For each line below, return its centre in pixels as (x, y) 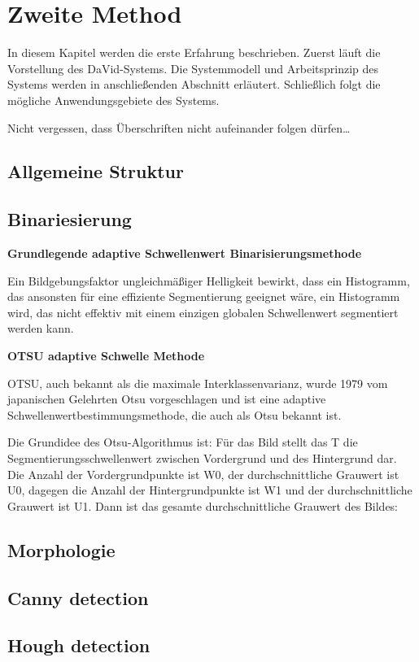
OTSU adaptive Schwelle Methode (106, 356)
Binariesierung (70, 219)
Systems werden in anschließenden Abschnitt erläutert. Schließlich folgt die (194, 84)
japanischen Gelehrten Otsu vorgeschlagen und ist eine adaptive (167, 399)
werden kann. (41, 328)
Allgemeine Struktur (96, 171)
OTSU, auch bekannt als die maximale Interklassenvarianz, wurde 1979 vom (198, 383)
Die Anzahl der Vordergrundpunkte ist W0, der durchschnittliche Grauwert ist (203, 474)
